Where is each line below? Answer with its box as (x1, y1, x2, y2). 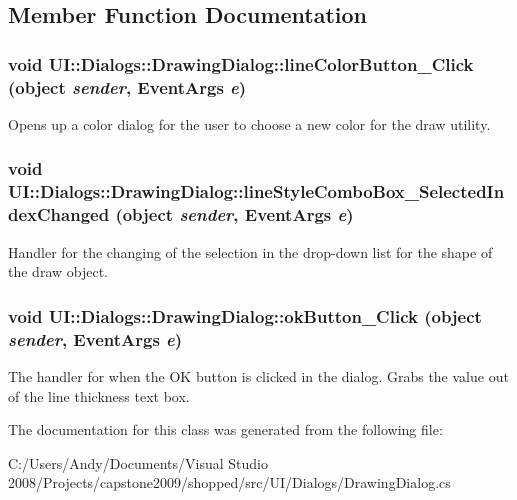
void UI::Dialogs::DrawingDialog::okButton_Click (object (8, 303, 482, 328)
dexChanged (8, 202, 110, 227)
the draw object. (8, 261, 108, 282)
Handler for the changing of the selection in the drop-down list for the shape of (8, 241, 493, 262)
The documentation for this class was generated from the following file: (8, 419, 443, 440)
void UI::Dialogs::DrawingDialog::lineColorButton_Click (8, 51, 474, 76)
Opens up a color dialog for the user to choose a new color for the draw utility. (8, 113, 491, 134)
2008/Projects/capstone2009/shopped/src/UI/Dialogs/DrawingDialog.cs (8, 472, 451, 493)
